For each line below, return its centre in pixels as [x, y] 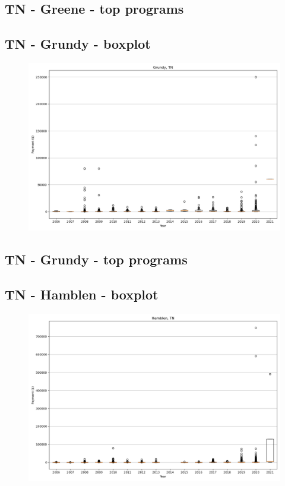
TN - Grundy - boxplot [78, 44]
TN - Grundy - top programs [96, 259]
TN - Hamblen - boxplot [82, 294]
